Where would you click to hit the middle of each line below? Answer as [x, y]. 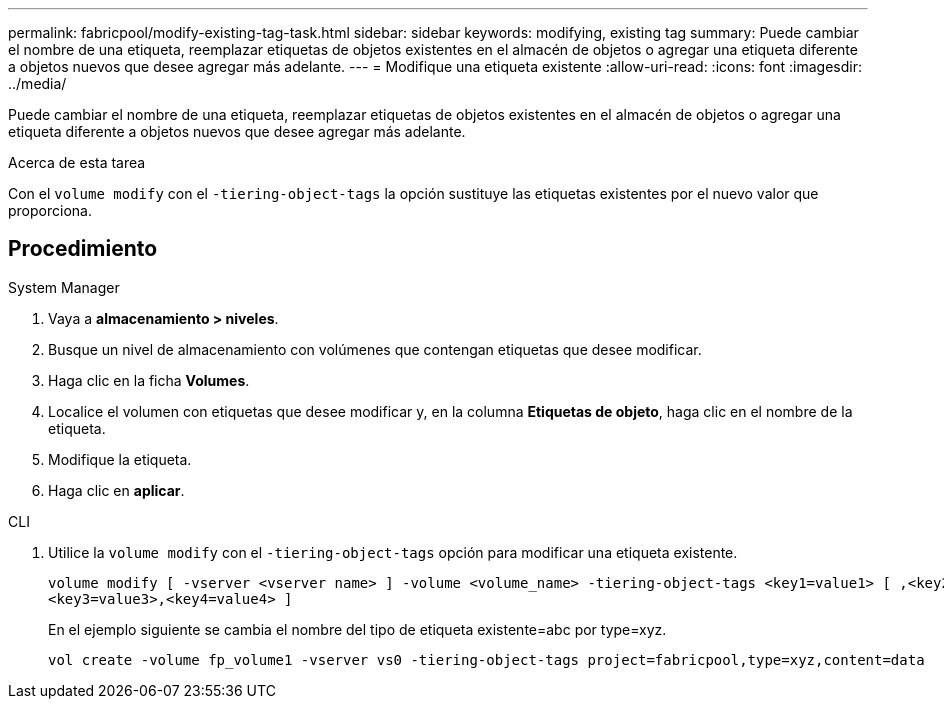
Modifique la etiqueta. [120, 459]
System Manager [64, 287]
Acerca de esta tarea [77, 162]
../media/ [37, 83]
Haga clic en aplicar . [116, 490]
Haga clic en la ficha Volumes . [149, 380]
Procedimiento [83, 249]
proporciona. [50, 210]
